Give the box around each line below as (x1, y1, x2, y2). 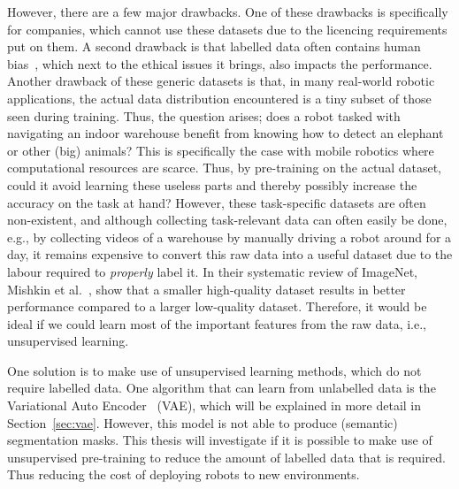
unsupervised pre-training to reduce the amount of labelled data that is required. (7, 447, 446, 466)
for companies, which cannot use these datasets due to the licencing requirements (7, 19, 448, 38)
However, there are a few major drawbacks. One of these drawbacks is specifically (7, 3, 448, 20)
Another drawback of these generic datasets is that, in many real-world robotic (7, 72, 435, 90)
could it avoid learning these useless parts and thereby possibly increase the (7, 175, 417, 194)
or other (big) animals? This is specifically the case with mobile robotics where (7, 141, 434, 159)
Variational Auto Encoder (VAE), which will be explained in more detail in (7, 396, 422, 415)
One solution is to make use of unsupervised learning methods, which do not (7, 361, 422, 379)
